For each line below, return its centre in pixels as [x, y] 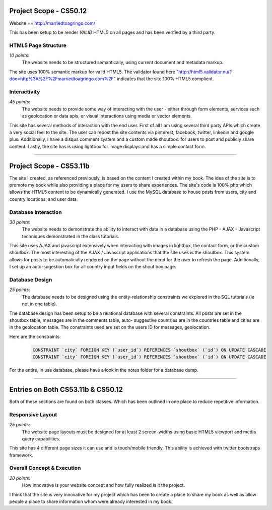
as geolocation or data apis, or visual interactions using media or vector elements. [107, 116]
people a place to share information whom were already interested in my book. [91, 501]
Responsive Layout [33, 415]
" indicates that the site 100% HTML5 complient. [164, 79]
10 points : [19, 55]
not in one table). [40, 304]
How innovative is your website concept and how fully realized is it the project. [104, 485]
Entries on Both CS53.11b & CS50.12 [66, 389]
